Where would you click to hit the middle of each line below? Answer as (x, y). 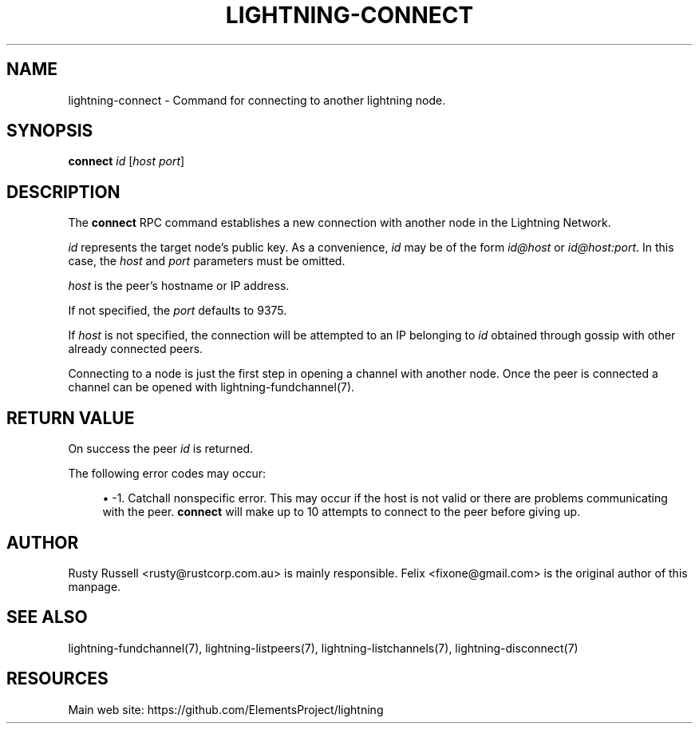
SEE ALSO (47, 617)
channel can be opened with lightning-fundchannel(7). (211, 387)
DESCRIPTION (63, 192)
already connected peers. (136, 349)
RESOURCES (57, 679)
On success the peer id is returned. (161, 449)
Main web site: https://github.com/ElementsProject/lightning (226, 709)
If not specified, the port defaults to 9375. (178, 311)
